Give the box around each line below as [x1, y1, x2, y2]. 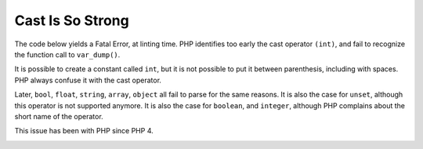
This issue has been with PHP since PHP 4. [14, 126, 154, 136]
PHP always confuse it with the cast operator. [14, 75, 162, 85]
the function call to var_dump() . [14, 49, 121, 59]
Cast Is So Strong [14, 12, 129, 29]
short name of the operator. [14, 111, 103, 121]
